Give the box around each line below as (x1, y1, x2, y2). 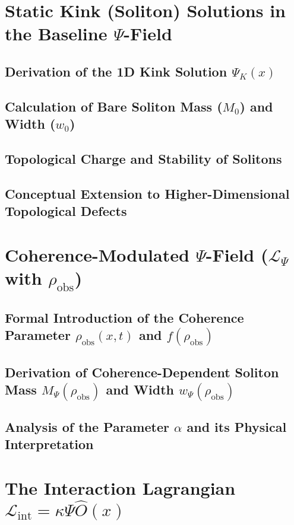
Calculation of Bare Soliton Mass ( (5, 97, 223, 115)
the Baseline (5, 21, 108, 46)
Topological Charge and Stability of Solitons (5, 149, 282, 167)
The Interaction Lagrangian (5, 475, 236, 499)
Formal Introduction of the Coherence (5, 308, 244, 326)
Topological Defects (5, 202, 127, 220)
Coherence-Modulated (5, 242, 189, 266)
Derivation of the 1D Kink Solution (5, 62, 227, 80)
